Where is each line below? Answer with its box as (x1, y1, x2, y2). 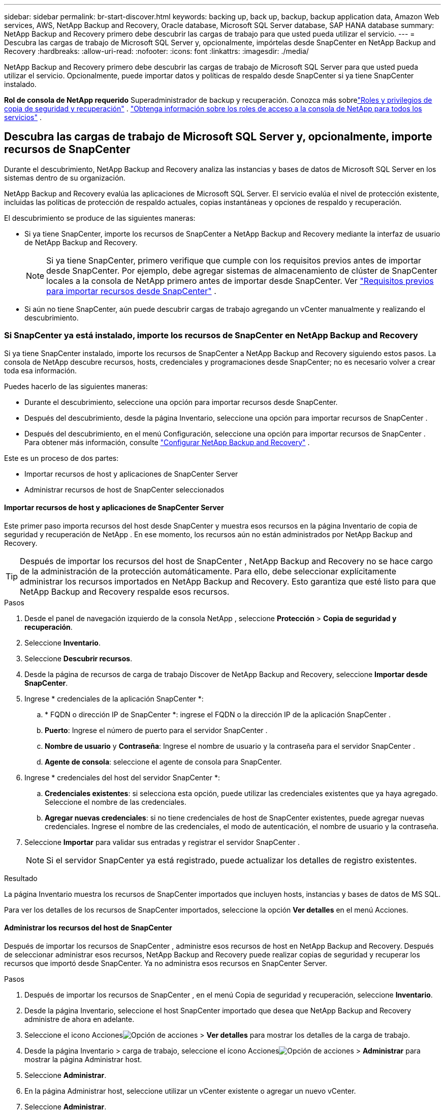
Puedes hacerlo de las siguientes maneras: (4, 382, 148, 391)
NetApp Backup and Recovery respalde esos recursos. (20, 586, 230, 597)
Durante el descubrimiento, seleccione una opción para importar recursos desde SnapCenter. (24, 397, 338, 406)
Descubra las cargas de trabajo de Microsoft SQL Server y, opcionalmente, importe (4, 130, 432, 143)
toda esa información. (4, 366, 77, 375)
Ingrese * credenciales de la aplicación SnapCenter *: (24, 694, 204, 703)
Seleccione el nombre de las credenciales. (45, 797, 186, 806)
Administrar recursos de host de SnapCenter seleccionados (24, 485, 225, 494)
